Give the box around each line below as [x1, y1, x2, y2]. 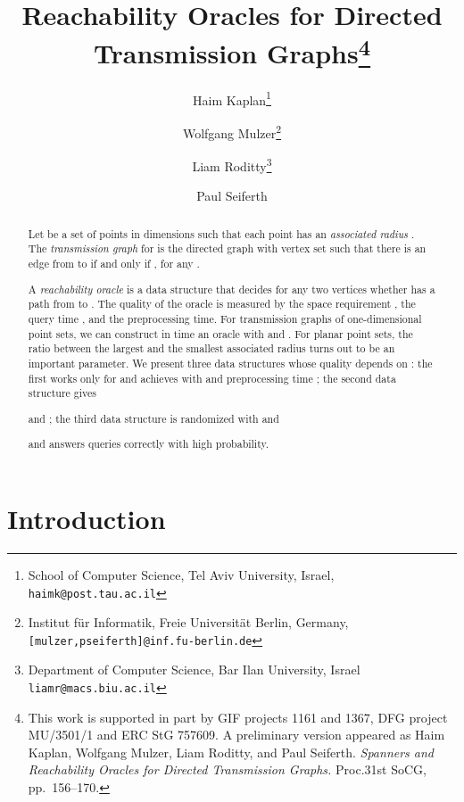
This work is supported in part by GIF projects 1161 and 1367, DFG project [28, 707, 448, 726]
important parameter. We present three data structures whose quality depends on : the [28, 355, 433, 370]
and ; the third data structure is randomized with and [28, 410, 279, 426]
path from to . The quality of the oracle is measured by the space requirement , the [28, 296, 416, 311]
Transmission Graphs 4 [93, 31, 371, 71]
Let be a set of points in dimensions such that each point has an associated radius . [28, 226, 415, 241]
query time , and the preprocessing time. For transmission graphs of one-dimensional [28, 310, 422, 326]
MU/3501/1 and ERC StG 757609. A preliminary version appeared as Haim [28, 725, 445, 744]
